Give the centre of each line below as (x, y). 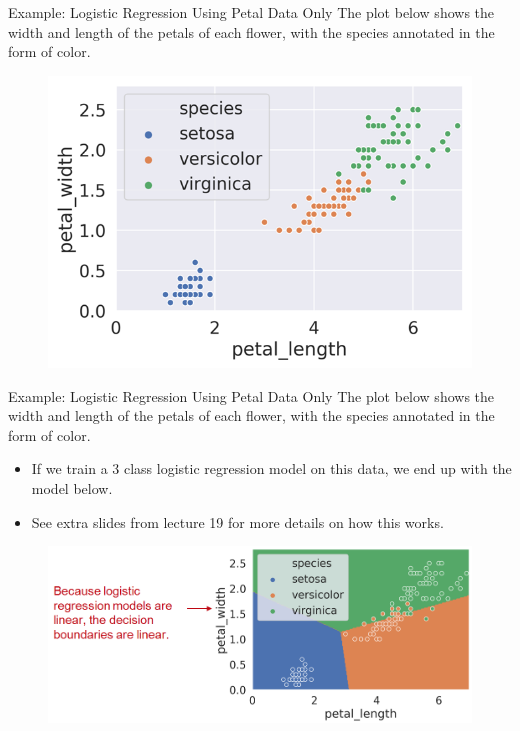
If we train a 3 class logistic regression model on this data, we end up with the (271, 468)
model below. (72, 487)
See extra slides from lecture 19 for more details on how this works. (237, 521)
